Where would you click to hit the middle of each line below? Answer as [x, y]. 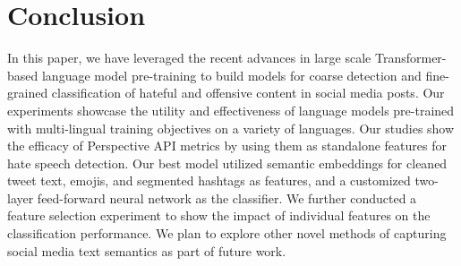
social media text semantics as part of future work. [147, 250]
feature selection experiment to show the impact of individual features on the [219, 215]
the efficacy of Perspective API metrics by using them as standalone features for [227, 146]
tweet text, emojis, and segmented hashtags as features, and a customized [209, 180]
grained [28, 93]
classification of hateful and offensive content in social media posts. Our [248, 93]
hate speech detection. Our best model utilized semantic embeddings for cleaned [227, 163]
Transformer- [410, 58]
